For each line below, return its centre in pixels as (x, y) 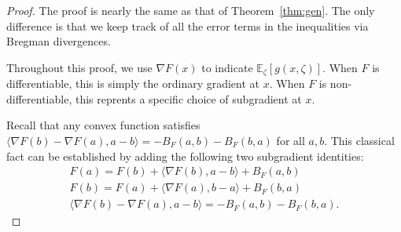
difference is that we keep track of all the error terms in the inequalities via (188, 25)
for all (291, 141)
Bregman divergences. (59, 41)
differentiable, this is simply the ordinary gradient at (133, 83)
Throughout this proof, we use (79, 67)
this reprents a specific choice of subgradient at (188, 98)
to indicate (227, 67)
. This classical (359, 141)
